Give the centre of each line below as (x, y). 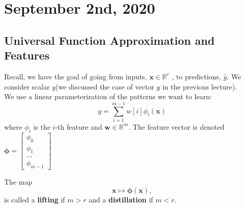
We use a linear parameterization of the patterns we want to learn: (108, 96)
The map (18, 182)
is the (42, 126)
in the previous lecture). (200, 86)
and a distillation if (121, 199)
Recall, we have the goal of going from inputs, (76, 76)
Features (27, 55)
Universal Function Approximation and (110, 40)
